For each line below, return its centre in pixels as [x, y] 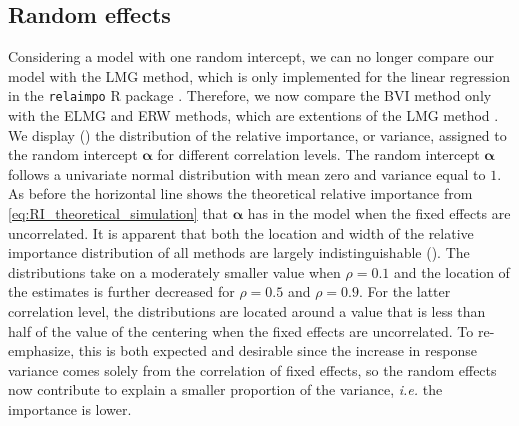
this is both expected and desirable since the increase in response [277, 350]
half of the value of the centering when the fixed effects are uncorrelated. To [241, 330]
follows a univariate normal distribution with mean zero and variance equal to [247, 173]
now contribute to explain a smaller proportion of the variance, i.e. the [225, 389]
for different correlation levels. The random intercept [318, 154]
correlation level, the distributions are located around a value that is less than [247, 310]
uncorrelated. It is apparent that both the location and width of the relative [241, 232]
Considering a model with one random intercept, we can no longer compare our [251, 56]
